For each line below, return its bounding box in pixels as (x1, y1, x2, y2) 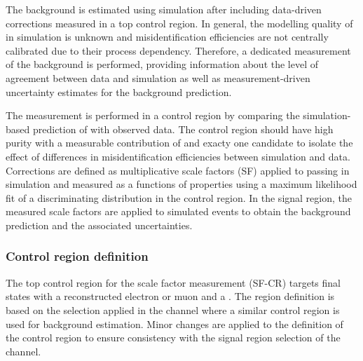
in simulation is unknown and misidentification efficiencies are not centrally (6, 29, 329, 44)
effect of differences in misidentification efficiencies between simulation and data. (6, 149, 350, 163)
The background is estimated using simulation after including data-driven (6, 2, 322, 16)
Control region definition (6, 247, 149, 265)
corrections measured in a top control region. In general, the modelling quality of (6, 15, 353, 30)
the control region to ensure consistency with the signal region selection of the (6, 330, 341, 345)
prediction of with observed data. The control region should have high (32, 121, 334, 136)
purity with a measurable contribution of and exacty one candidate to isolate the (6, 135, 353, 150)
